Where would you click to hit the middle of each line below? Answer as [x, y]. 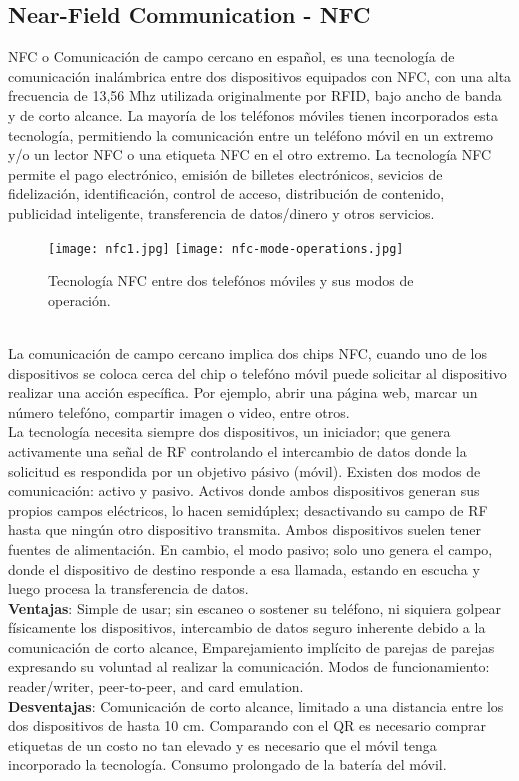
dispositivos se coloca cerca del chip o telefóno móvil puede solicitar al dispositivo [257, 372]
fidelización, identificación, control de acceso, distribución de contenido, [226, 193]
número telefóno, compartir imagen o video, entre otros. [179, 411]
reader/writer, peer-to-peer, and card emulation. [156, 686]
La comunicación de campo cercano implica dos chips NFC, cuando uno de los [247, 352]
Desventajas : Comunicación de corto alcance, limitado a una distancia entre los [256, 705]
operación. [79, 299]
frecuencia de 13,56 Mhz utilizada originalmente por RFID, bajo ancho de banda [255, 95]
